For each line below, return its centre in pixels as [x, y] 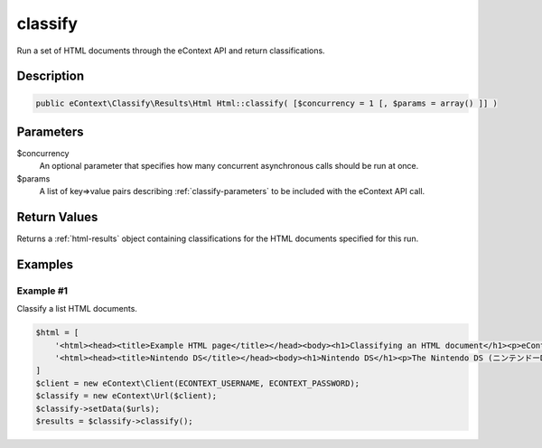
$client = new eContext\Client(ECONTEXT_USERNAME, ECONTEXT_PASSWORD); [198, 383]
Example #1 [42, 291]
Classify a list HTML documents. [77, 309]
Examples [45, 264]
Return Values [57, 217]
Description [51, 76]
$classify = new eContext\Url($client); [126, 396]
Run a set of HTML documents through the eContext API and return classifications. [171, 51]
